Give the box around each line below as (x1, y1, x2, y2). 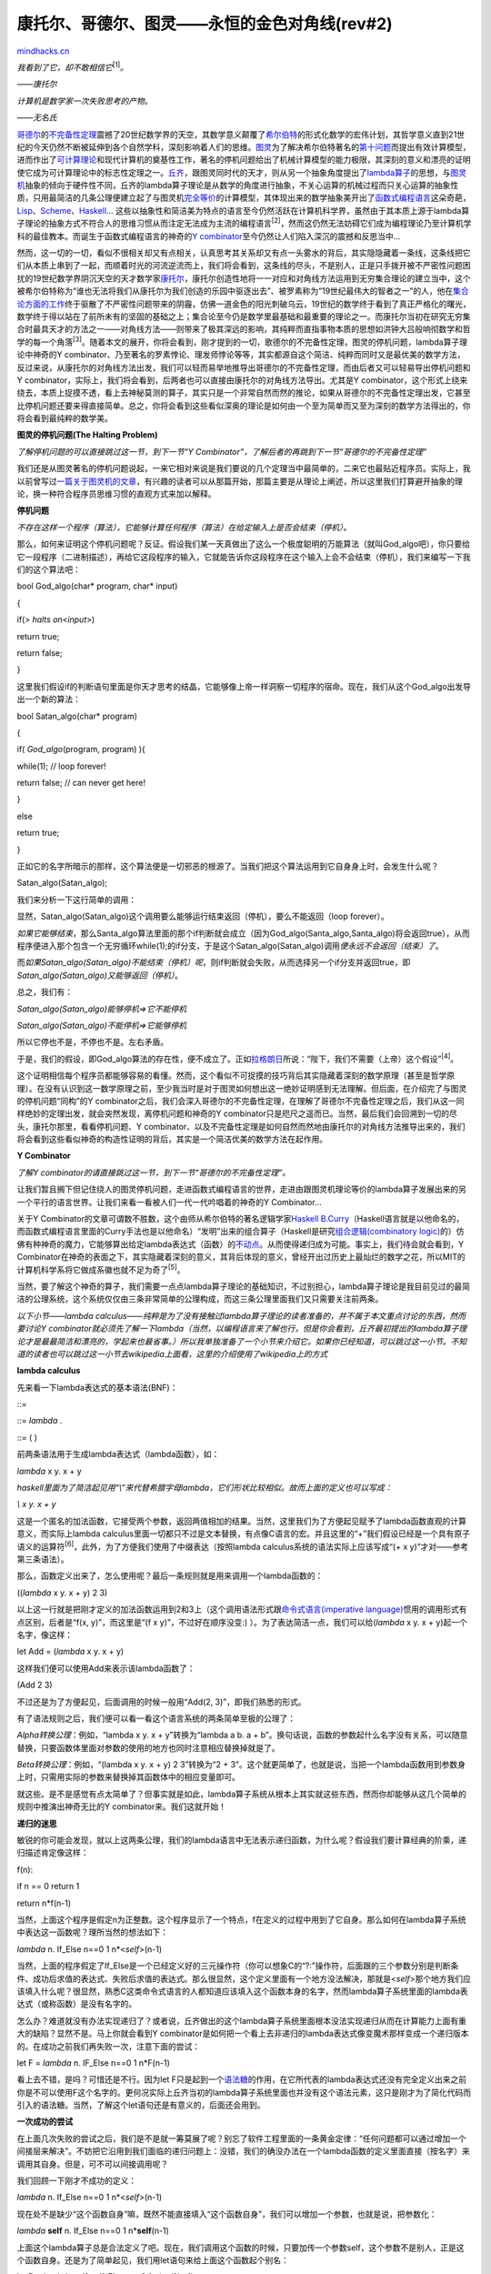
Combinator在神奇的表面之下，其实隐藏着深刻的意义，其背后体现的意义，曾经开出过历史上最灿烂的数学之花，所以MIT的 (16, 1252, 466, 1263)
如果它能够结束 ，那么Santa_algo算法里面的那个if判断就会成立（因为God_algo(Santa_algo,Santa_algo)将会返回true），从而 (16, 928, 470, 939)
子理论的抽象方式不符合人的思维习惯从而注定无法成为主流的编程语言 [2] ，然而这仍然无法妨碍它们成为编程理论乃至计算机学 (16, 216, 472, 229)
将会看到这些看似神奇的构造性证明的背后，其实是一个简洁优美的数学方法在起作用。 (16, 1133, 327, 1145)
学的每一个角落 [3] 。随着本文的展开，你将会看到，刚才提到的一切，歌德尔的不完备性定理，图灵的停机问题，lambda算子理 (16, 335, 468, 347)
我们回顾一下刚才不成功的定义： (16, 2175, 136, 2187)
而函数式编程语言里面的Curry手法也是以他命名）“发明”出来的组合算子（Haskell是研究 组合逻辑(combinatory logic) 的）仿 (16, 1226, 465, 1237)
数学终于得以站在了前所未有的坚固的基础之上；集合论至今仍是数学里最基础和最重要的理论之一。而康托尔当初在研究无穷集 (16, 310, 471, 322)
